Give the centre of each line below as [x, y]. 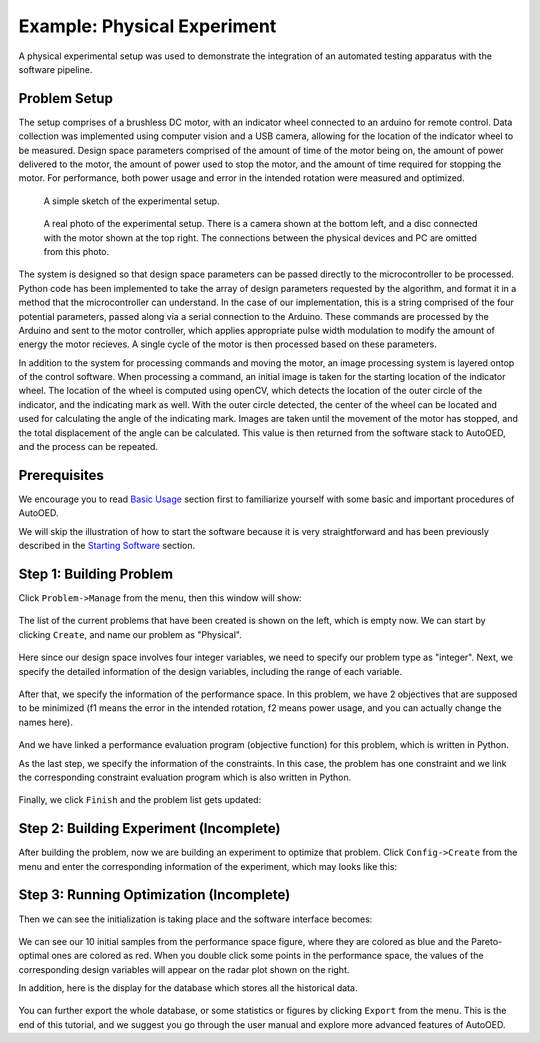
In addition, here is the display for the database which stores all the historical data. [188, 988]
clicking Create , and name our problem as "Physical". [130, 634]
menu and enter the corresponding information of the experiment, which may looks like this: [208, 866]
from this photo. [76, 251]
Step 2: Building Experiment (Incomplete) [149, 828]
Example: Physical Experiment [147, 26]
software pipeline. [55, 69]
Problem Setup [66, 98]
